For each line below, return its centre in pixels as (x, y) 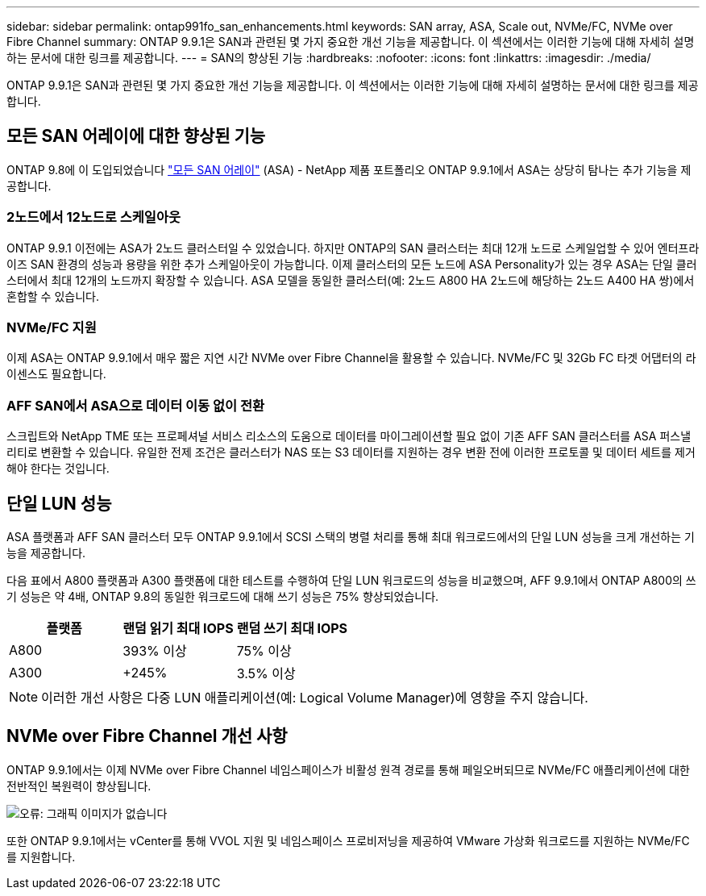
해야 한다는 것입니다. (58, 469)
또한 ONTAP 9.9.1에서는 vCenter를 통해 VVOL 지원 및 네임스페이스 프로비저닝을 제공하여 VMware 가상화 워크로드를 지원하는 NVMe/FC (348, 840)
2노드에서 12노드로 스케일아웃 (94, 217)
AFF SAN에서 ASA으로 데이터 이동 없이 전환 (136, 405)
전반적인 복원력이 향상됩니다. (79, 786)
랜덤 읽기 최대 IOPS (178, 628)
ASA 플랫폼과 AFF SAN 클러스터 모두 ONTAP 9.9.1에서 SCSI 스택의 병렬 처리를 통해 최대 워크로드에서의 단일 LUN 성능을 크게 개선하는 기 (351, 536)
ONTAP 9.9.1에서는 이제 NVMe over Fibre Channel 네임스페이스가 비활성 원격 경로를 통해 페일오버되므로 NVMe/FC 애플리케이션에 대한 (348, 769)
